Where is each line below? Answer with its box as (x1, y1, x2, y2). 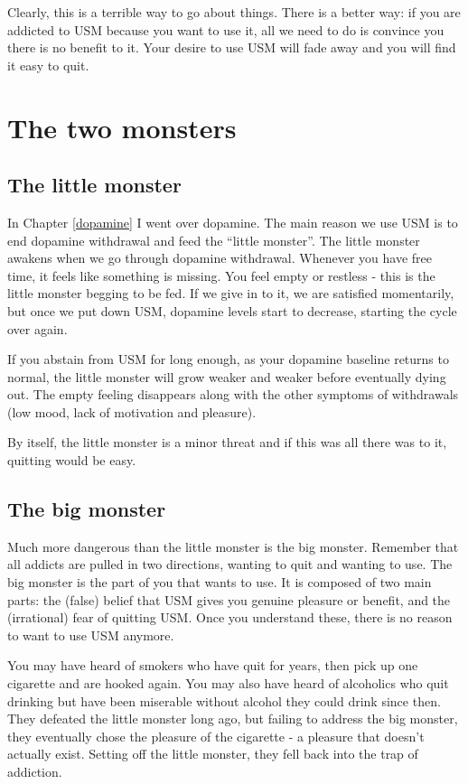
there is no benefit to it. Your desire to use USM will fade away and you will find (7, 38, 456, 57)
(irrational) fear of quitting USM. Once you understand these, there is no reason (7, 608, 453, 627)
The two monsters (7, 108, 237, 145)
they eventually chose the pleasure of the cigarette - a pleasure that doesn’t (7, 726, 425, 745)
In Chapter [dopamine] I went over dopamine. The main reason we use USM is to (7, 212, 458, 231)
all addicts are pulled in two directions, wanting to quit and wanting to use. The (7, 555, 453, 574)
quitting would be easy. (7, 451, 136, 470)
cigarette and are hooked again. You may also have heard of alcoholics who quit (7, 674, 449, 693)
